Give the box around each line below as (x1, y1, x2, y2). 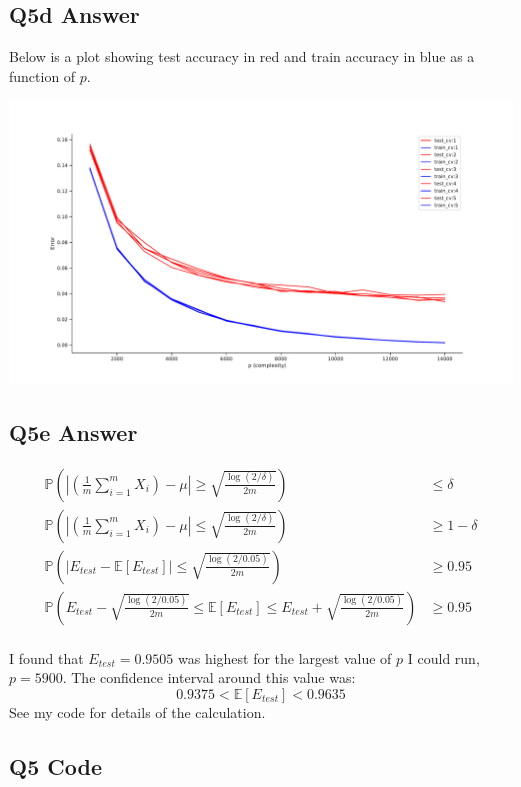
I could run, (407, 647, 480, 668)
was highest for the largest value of (177, 647, 392, 668)
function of (9, 65, 76, 86)
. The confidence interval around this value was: (62, 667, 356, 688)
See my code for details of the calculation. (9, 702, 266, 723)
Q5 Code (9, 751, 102, 782)
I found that (9, 647, 84, 668)
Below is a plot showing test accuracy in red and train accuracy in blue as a (9, 46, 475, 67)
